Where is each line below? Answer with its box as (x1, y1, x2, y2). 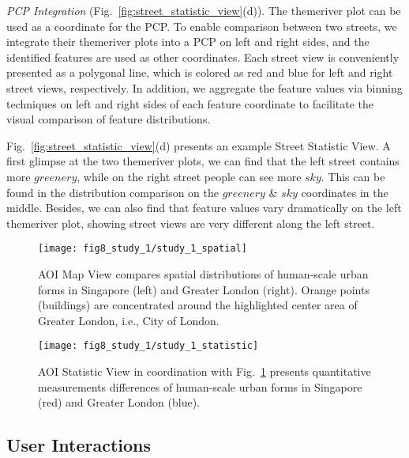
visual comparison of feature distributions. (6, 111, 211, 127)
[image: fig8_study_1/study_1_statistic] (38, 340, 259, 352)
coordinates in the (301, 184, 388, 200)
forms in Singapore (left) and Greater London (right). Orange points (38, 281, 370, 297)
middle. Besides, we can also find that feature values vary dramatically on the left (6, 199, 402, 216)
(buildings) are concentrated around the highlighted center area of (38, 297, 358, 313)
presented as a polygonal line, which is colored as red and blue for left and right (6, 64, 393, 81)
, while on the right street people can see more (77, 168, 302, 184)
